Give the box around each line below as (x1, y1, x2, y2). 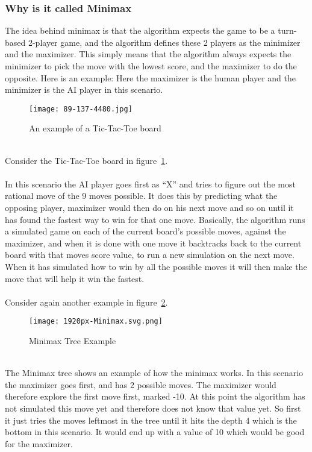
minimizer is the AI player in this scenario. (5, 83, 163, 96)
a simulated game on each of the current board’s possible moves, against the (5, 225, 286, 237)
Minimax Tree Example (29, 334, 116, 347)
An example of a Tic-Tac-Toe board (29, 122, 161, 134)
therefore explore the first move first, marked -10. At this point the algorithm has (5, 390, 305, 403)
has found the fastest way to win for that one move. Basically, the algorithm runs (5, 213, 305, 225)
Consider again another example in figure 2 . (5, 295, 168, 308)
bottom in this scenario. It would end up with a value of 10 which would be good (5, 425, 305, 438)
